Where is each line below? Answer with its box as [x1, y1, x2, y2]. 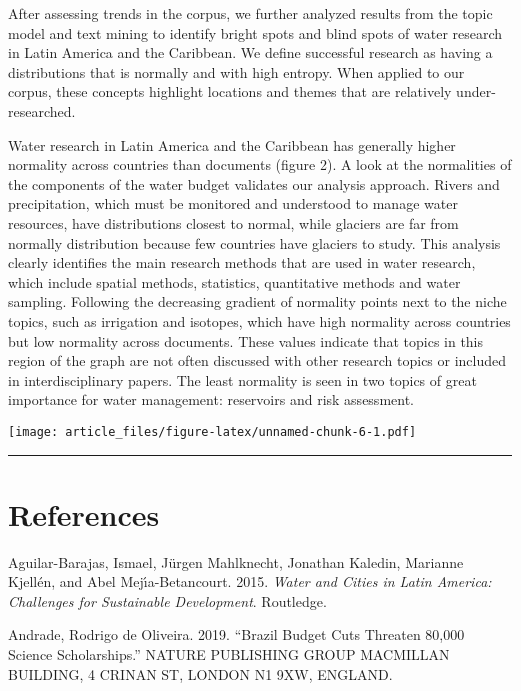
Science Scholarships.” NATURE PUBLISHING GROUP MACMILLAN [8, 644, 450, 665]
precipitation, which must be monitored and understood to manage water [8, 193, 458, 214]
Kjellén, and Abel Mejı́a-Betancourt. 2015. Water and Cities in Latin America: [8, 571, 492, 592]
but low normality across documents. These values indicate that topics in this [8, 330, 484, 351]
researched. [8, 100, 76, 121]
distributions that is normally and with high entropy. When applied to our [8, 61, 465, 82]
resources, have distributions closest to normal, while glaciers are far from [8, 212, 459, 233]
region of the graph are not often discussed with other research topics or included [8, 350, 507, 371]
